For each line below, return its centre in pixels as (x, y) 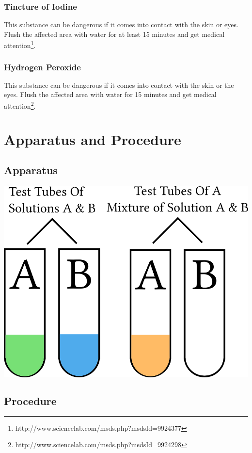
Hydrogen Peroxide (42, 67)
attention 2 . (20, 105)
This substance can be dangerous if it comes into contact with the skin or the (119, 85)
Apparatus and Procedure (93, 139)
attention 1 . (20, 45)
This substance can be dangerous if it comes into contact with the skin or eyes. (121, 24)
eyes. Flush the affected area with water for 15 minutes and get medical (110, 94)
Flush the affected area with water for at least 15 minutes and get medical (114, 34)
